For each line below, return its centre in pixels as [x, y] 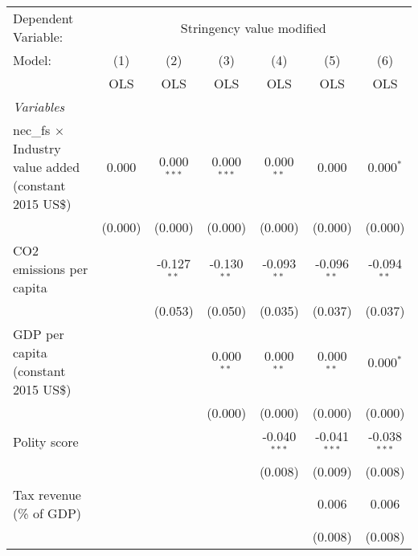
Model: [33, 60]
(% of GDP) [47, 513]
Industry [37, 148]
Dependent [43, 18]
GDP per [39, 334]
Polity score [46, 442]
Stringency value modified [253, 27]
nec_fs [32, 130]
